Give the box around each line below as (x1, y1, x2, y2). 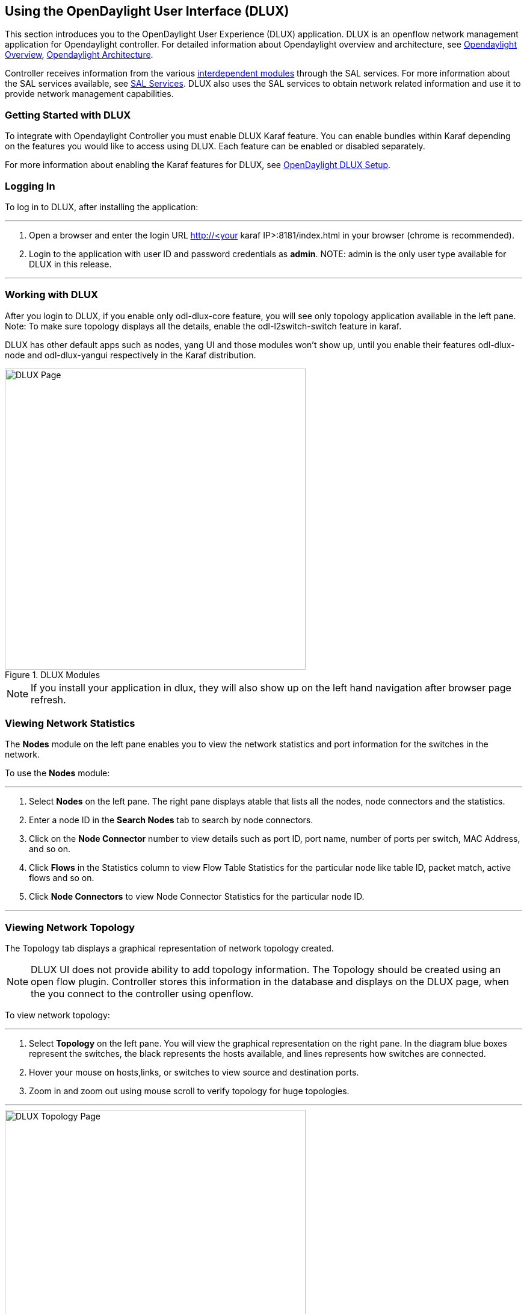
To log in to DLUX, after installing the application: (5, 201, 199, 212)
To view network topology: (5, 1010, 110, 1021)
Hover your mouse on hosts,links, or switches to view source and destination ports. (29, 1067, 359, 1078)
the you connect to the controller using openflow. (31, 988, 254, 1000)
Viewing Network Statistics (5, 717, 135, 730)
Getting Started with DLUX (5, 108, 131, 121)
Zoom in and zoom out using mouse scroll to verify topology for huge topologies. (29, 1086, 350, 1097)
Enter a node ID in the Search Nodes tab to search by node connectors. (29, 815, 313, 826)
